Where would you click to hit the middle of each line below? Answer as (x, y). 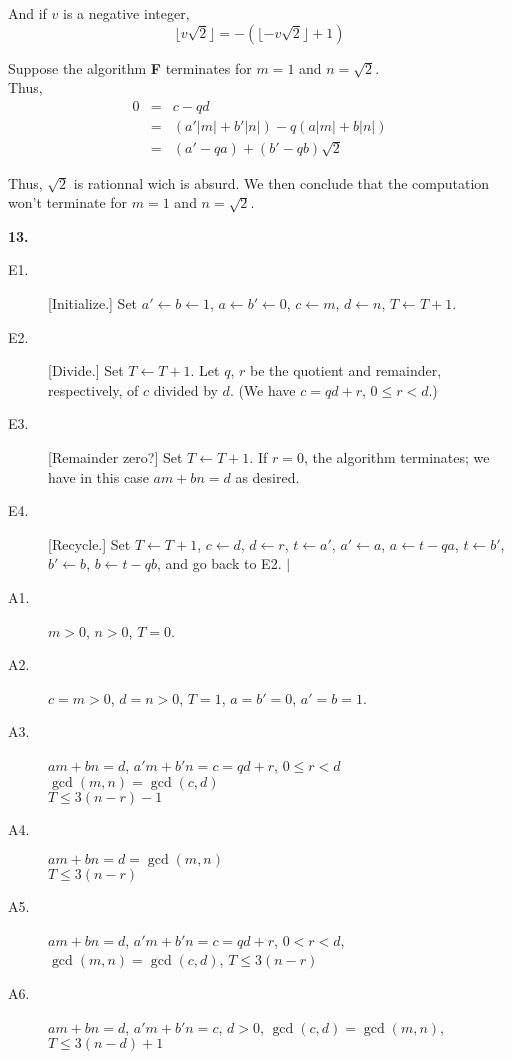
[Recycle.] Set (89, 543)
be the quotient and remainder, (346, 370)
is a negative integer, (126, 13)
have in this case (98, 476)
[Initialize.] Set (93, 303)
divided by (185, 389)
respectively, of (93, 389)
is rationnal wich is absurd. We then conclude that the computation (281, 182)
